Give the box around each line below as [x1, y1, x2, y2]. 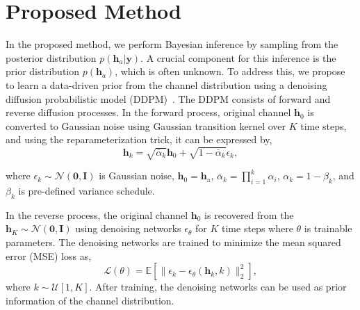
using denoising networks [75, 221, 181, 236]
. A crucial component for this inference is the [140, 50, 336, 65]
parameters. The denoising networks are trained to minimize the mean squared [6, 234, 341, 249]
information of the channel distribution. [6, 293, 174, 307]
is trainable [304, 221, 352, 236]
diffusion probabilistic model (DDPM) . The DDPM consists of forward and [6, 91, 331, 106]
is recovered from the [204, 207, 294, 222]
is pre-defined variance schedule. [18, 183, 155, 197]
